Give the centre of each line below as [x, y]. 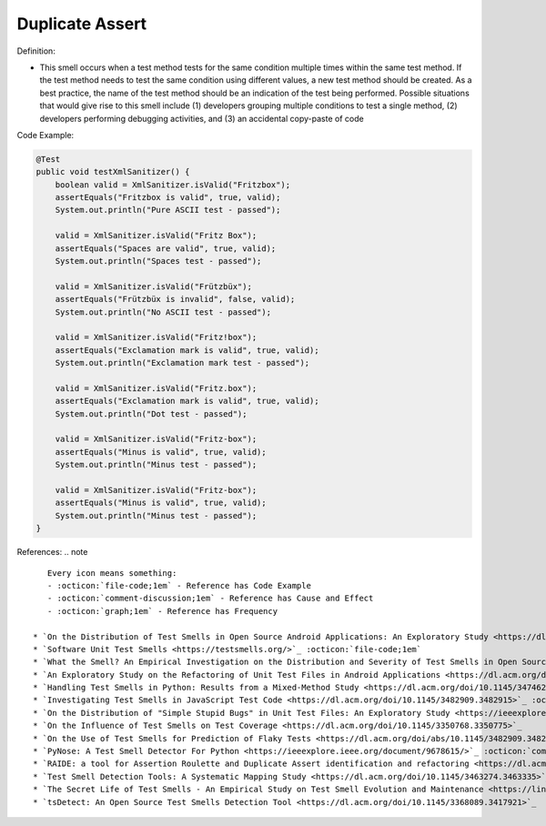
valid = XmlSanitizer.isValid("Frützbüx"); [153, 286]
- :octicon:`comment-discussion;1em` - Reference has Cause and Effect [210, 599]
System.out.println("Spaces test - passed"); [158, 261]
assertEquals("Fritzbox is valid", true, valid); [168, 197]
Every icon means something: [112, 573]
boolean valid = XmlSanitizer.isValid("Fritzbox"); [173, 185]
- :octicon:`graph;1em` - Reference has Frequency [162, 611]
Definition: [36, 51]
